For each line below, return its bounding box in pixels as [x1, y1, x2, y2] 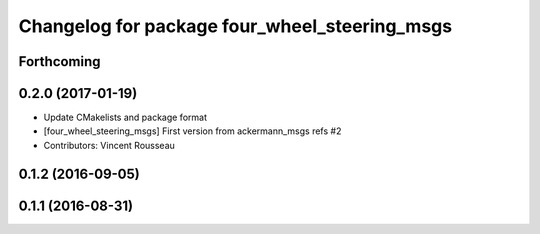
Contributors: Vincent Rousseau [43, 139, 175, 151]
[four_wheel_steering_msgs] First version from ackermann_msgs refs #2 [43, 125, 342, 137]
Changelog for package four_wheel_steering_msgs [18, 15, 453, 37]
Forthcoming [18, 53, 101, 70]
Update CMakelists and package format [43, 111, 207, 124]
